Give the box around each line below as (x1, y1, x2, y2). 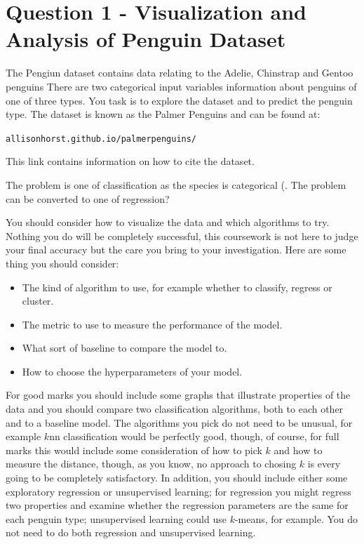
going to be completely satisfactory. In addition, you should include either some (6, 470, 348, 485)
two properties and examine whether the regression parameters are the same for (6, 498, 349, 512)
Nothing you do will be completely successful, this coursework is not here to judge (6, 228, 358, 243)
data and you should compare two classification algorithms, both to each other (6, 402, 344, 416)
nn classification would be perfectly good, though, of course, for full (49, 429, 339, 444)
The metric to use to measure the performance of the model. (22, 317, 283, 331)
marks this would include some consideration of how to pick (6, 442, 262, 457)
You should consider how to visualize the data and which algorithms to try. (6, 215, 330, 230)
